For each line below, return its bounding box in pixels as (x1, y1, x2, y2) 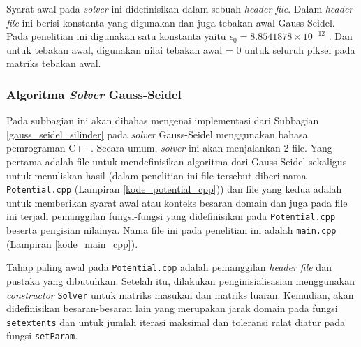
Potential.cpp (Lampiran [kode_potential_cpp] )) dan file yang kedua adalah (6, 182, 342, 196)
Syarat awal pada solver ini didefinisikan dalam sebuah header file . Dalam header (6, 1, 353, 15)
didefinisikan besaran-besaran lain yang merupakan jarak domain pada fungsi (6, 301, 338, 316)
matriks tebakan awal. (6, 56, 101, 71)
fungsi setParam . (6, 328, 78, 343)
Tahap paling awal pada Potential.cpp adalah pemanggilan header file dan (6, 260, 332, 274)
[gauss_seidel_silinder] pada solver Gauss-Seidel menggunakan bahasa (6, 126, 308, 141)
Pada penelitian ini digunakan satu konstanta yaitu (6, 29, 226, 43)
